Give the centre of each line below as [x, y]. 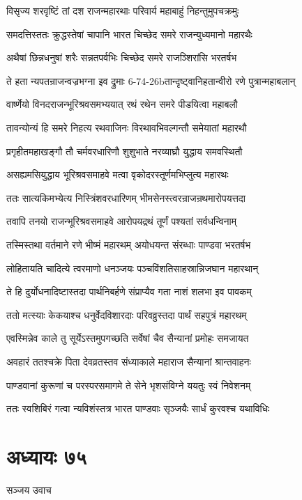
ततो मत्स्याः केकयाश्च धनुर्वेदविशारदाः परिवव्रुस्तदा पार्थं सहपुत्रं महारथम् [127, 314]
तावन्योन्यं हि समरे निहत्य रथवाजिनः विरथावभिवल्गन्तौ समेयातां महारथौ [127, 127]
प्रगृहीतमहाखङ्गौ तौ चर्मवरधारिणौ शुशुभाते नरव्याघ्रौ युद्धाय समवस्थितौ [124, 151]
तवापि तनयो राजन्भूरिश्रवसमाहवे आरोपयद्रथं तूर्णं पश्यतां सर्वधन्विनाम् [121, 221]
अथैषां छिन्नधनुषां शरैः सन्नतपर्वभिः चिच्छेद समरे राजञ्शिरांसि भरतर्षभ [122, 57]
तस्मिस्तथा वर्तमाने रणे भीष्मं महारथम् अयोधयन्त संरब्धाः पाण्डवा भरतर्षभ [129, 244]
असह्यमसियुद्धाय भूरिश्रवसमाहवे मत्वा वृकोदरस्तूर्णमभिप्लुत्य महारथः [118, 174]
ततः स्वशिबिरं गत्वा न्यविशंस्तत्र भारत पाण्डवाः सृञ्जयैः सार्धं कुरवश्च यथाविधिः [138, 408]
